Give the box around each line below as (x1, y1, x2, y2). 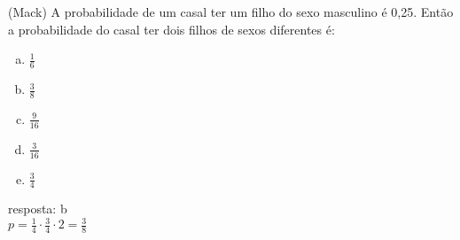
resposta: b (8, 199, 67, 218)
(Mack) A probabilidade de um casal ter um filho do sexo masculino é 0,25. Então (8, 3, 454, 20)
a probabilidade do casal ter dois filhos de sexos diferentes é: (8, 19, 335, 38)
